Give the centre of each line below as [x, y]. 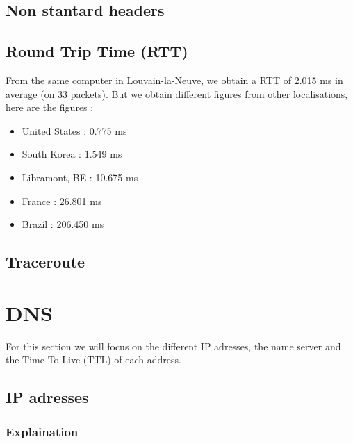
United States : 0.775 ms [74, 130]
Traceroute [46, 262]
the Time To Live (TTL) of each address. [93, 360]
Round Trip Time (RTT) [97, 51]
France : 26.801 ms [62, 200]
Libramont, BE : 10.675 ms [80, 177]
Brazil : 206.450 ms [63, 224]
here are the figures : [50, 107]
